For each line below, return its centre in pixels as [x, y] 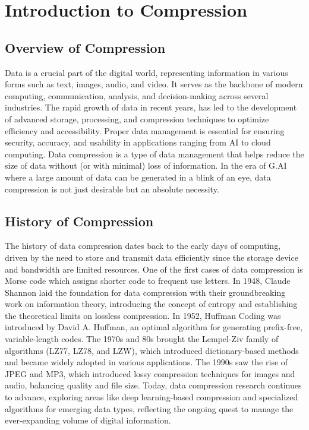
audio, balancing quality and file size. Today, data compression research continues [153, 385]
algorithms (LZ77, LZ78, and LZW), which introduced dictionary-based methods [152, 350]
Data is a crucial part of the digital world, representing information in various [146, 72]
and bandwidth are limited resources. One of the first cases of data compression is [154, 269]
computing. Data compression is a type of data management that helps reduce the [154, 154]
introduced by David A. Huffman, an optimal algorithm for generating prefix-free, [154, 327]
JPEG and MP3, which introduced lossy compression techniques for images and [150, 373]
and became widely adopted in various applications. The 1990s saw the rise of [146, 362]
